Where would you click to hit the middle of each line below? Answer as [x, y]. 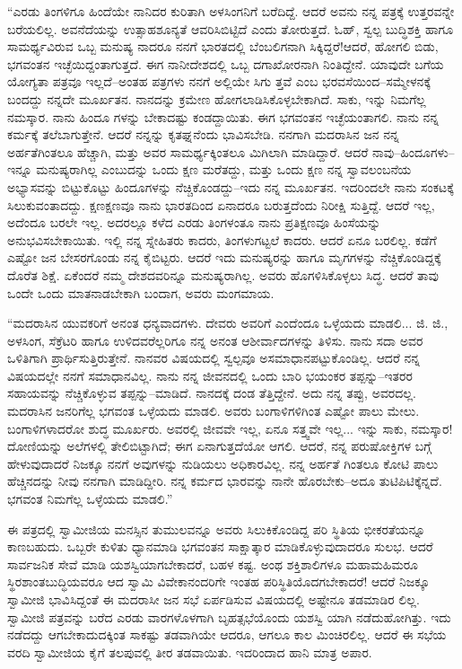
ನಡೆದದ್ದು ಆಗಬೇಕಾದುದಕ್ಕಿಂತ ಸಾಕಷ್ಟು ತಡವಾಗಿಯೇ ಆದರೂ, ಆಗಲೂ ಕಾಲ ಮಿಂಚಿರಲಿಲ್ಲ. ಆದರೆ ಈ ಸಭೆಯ [227, 634]
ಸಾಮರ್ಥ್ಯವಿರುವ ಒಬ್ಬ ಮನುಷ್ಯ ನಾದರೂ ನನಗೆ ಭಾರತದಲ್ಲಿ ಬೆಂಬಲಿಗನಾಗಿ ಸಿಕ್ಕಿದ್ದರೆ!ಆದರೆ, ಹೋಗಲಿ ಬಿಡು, [223, 46]
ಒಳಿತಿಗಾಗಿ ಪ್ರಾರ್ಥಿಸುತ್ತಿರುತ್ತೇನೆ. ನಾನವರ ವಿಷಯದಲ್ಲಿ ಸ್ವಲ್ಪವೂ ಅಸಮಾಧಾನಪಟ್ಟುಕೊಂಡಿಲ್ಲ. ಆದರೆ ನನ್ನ [214, 358]
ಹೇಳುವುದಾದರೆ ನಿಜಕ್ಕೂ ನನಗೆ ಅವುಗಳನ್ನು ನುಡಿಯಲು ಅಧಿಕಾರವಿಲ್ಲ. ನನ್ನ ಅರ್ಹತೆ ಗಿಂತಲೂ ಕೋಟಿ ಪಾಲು [223, 463]
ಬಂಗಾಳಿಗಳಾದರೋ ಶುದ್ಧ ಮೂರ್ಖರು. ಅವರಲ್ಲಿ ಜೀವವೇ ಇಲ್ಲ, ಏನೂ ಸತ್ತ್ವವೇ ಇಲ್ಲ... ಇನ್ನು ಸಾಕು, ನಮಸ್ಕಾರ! [230, 428]
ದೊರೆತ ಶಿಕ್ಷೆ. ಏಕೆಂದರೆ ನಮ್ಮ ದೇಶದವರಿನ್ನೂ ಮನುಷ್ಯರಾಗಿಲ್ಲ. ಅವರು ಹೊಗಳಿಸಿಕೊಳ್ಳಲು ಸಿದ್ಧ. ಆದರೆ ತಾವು [223, 274]
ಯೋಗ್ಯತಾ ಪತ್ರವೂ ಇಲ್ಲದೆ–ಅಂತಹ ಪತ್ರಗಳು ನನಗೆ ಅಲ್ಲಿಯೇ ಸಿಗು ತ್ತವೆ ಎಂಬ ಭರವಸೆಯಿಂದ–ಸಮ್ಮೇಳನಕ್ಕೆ [219, 81]
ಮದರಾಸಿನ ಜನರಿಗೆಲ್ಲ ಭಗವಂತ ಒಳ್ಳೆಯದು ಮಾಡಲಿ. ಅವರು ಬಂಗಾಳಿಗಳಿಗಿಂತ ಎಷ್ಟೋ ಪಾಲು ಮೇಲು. [214, 411]
